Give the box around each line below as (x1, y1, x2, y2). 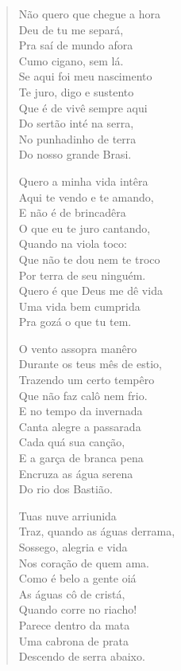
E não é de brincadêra (18, 204, 126, 221)
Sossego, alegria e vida (18, 539, 128, 555)
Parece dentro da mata (18, 616, 130, 633)
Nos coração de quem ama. (18, 554, 149, 571)
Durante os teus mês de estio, (18, 355, 162, 372)
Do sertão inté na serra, (18, 115, 134, 131)
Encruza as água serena (18, 465, 133, 481)
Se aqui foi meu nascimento (18, 68, 152, 84)
